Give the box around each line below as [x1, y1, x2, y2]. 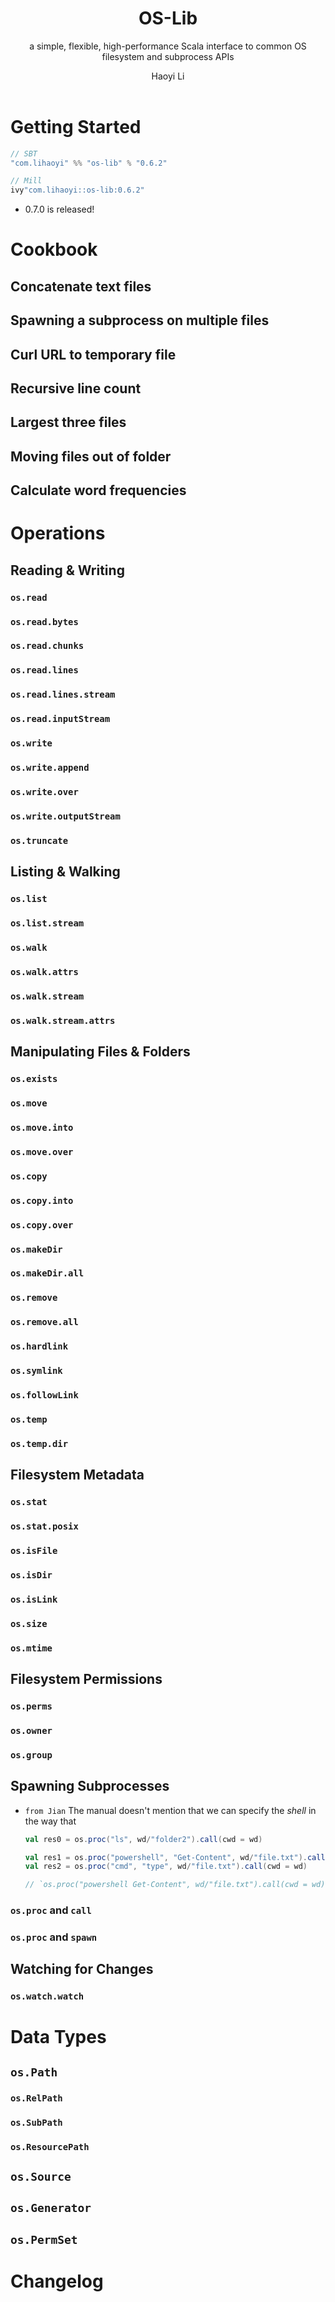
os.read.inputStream [10, 713, 111, 725]
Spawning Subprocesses [10, 1778, 170, 1795]
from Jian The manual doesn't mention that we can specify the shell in [24, 1804, 317, 1816]
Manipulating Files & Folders [10, 1043, 191, 1061]
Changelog [10, 2270, 104, 2293]
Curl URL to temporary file [10, 346, 177, 363]
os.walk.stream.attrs [10, 1015, 116, 1026]
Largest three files [10, 414, 127, 431]
